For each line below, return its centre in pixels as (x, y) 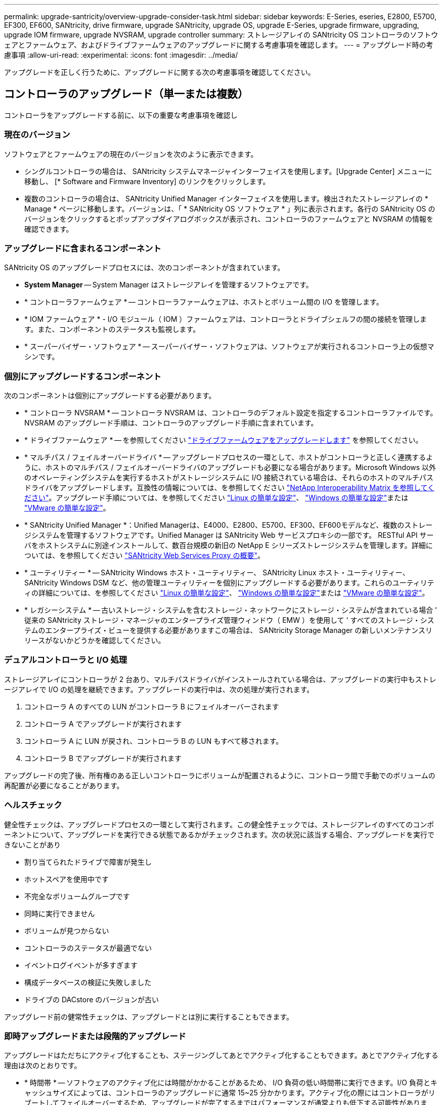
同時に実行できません (60, 913)
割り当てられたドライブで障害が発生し (88, 862)
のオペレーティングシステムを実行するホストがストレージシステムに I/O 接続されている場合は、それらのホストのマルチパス (229, 478)
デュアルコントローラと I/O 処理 (66, 660)
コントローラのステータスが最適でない (88, 948)
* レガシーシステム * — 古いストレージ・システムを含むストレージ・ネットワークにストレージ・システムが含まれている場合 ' (231, 610)
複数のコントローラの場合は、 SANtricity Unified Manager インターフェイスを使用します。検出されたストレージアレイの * (226, 198)
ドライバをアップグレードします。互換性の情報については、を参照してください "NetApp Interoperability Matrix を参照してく (230, 488)
